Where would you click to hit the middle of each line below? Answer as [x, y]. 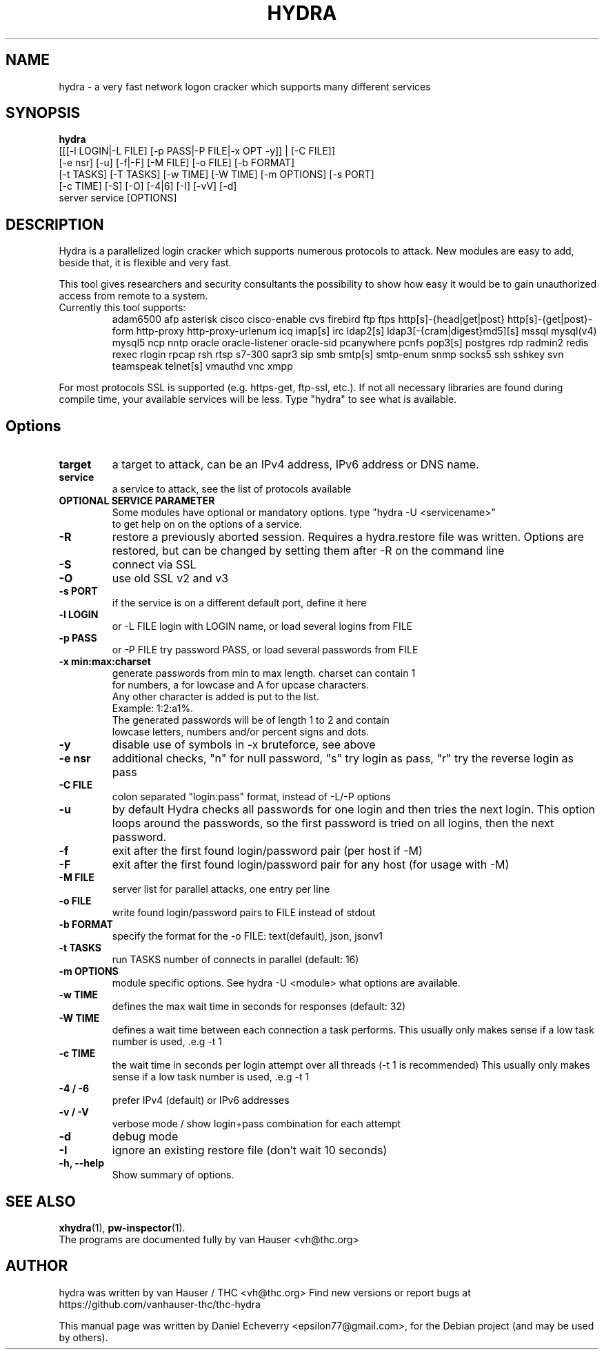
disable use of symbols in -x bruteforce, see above [244, 745]
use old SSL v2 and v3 [170, 578]
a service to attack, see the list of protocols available [232, 489]
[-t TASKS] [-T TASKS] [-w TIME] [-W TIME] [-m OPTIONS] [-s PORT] [217, 175]
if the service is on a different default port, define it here [239, 603]
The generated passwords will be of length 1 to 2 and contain [251, 720]
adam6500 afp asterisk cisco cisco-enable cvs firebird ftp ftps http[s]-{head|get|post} [308, 319]
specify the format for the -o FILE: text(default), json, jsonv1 [248, 936]
